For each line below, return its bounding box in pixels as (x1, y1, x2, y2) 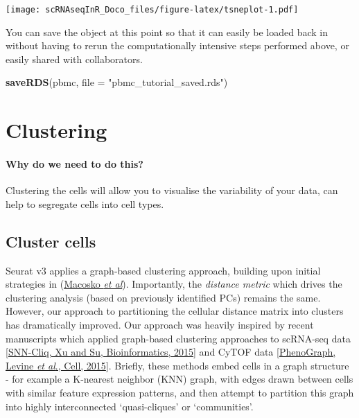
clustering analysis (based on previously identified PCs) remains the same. (6, 290, 321, 304)
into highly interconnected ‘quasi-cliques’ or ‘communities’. (6, 399, 254, 413)
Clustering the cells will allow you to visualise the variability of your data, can (6, 183, 338, 198)
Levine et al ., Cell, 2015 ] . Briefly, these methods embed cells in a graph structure (6, 358, 349, 372)
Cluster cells (6, 230, 96, 252)
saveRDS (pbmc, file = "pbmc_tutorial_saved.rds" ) (6, 75, 228, 89)
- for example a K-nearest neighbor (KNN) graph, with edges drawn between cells (6, 372, 353, 386)
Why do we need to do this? (6, 157, 143, 171)
